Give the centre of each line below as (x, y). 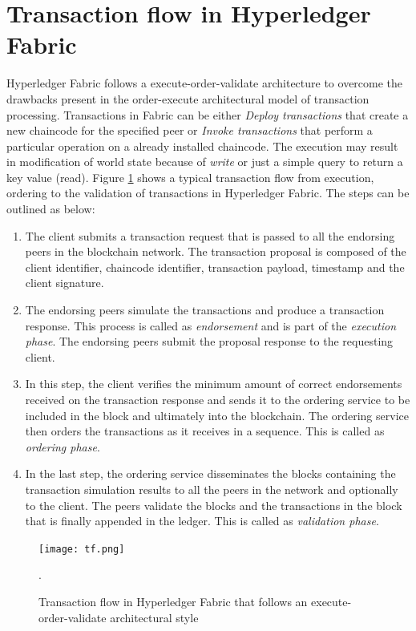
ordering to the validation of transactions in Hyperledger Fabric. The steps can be (208, 193)
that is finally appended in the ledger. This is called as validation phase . (202, 521)
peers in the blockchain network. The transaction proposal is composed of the (216, 251)
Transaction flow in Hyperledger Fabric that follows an (173, 601)
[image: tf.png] (82, 549)
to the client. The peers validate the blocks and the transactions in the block (214, 505)
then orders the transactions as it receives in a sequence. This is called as (205, 431)
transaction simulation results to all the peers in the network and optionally (212, 489)
